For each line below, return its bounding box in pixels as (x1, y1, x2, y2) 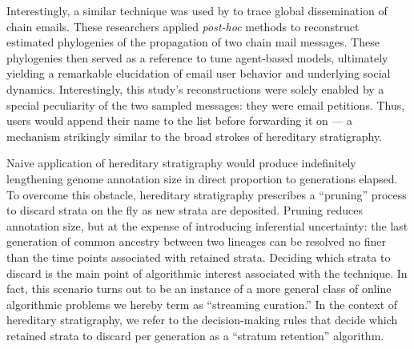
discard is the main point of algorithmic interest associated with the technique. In (6, 264, 408, 281)
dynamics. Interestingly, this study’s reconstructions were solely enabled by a (6, 80, 384, 97)
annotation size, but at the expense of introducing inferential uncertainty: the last (6, 217, 408, 234)
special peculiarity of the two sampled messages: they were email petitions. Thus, (6, 96, 405, 113)
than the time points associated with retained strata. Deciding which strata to (6, 248, 391, 265)
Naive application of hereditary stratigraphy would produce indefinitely (6, 154, 356, 171)
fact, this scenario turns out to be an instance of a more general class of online (6, 280, 392, 297)
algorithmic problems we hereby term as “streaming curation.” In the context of (6, 295, 398, 312)
